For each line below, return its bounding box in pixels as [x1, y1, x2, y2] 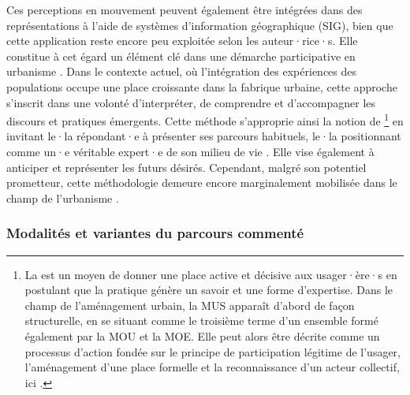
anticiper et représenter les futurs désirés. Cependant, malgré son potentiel [6, 158, 367, 175]
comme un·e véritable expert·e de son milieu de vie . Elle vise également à [6, 143, 375, 159]
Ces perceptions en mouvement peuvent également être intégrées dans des [6, 2, 363, 17]
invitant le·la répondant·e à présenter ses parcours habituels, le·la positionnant [6, 128, 401, 144]
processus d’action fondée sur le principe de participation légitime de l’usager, [24, 343, 401, 360]
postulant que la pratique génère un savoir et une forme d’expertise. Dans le [24, 281, 393, 298]
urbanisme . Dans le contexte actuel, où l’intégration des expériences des [6, 63, 357, 80]
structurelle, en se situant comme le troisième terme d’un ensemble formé [24, 312, 378, 329]
